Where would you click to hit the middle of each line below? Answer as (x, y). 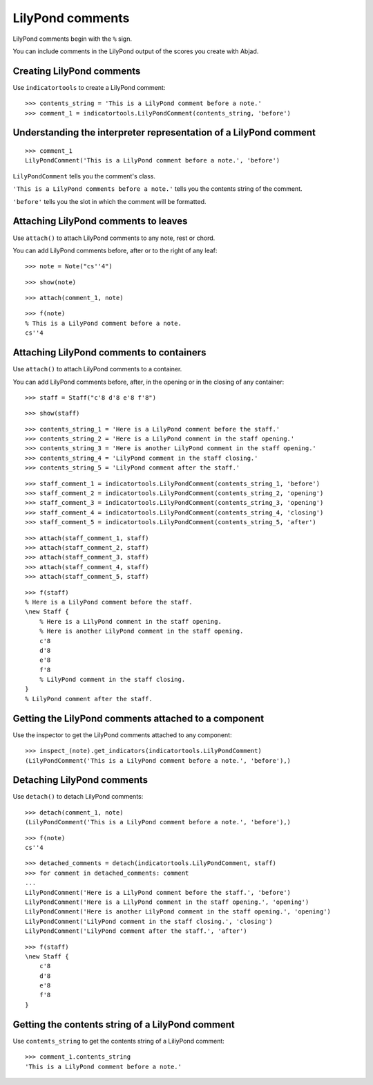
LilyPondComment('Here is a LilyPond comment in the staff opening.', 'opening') (167, 902)
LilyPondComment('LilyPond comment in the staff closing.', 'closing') (149, 921)
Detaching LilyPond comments (80, 780)
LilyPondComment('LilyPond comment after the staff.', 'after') (136, 931)
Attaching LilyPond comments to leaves (100, 221)
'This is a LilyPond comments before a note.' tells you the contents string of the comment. (158, 189)
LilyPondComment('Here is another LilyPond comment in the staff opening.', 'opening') (178, 912)
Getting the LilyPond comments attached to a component (138, 718)
